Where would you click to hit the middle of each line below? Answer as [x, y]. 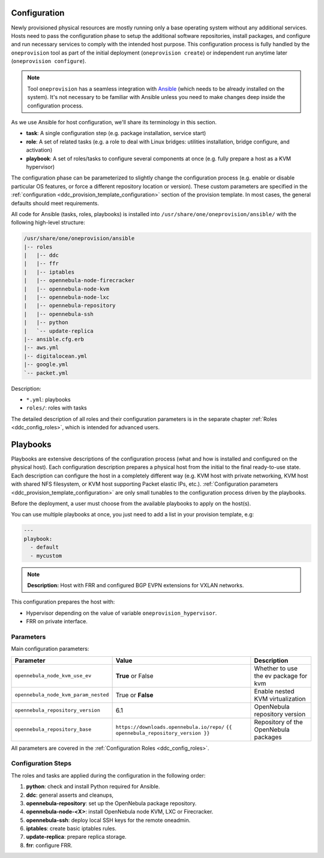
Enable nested [274, 691]
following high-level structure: [48, 223]
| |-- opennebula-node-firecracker [79, 280]
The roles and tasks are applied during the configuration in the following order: [108, 775]
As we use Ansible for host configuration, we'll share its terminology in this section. [114, 122]
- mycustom [46, 556]
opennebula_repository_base [53, 730]
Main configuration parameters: [50, 649]
